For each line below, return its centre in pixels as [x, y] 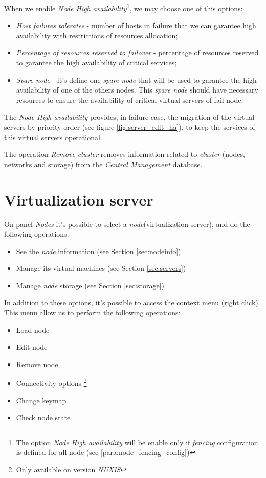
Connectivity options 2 [51, 382]
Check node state [43, 417]
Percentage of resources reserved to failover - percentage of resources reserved [137, 52]
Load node [33, 329]
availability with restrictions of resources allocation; [97, 35]
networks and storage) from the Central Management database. [103, 164]
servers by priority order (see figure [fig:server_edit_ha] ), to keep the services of [130, 127]
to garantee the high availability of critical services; [96, 63]
